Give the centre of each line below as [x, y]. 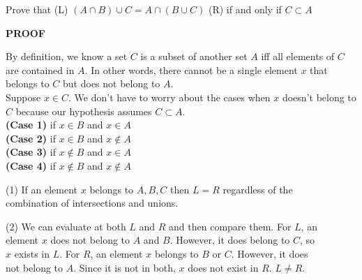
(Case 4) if [31, 165]
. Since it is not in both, [125, 267]
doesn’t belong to [319, 97]
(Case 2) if [31, 138]
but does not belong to [112, 83]
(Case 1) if [31, 125]
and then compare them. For [230, 226]
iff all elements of [298, 56]
